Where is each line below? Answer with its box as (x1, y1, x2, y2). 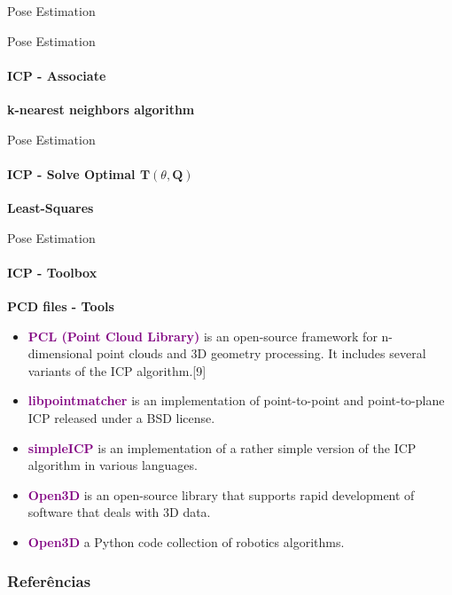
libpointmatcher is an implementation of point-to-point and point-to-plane (27, 391, 445, 410)
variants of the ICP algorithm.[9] (27, 361, 207, 380)
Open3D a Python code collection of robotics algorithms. (27, 532, 345, 551)
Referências (7, 570, 91, 592)
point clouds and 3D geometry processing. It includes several (96, 344, 426, 363)
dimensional (27, 344, 93, 363)
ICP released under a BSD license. (27, 408, 215, 427)
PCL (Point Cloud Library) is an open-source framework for (27, 326, 378, 345)
